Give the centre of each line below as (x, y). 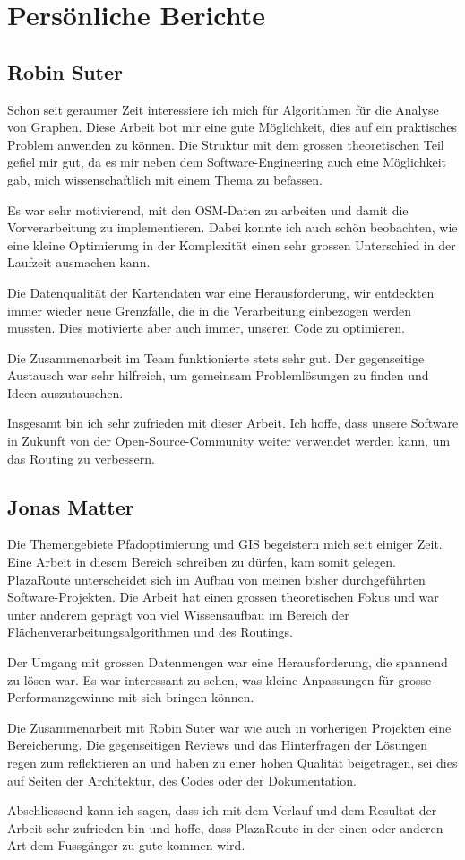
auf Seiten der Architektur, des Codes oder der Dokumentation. (182, 780)
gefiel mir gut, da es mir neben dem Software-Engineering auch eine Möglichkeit (227, 162)
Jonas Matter (71, 506)
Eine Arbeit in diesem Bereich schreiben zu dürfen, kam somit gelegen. (202, 562)
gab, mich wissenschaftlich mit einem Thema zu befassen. (165, 179)
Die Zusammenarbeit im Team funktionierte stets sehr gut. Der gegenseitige (216, 357)
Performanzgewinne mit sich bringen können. (131, 697)
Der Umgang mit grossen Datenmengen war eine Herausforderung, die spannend (228, 662)
